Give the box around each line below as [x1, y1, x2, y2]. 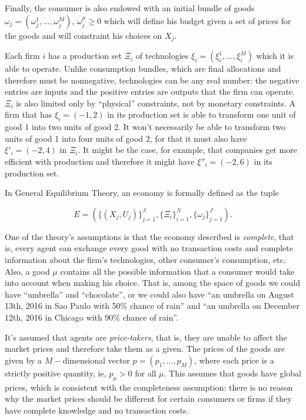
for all [135, 366, 157, 379]
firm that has [5, 108, 52, 121]
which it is [256, 49, 294, 62]
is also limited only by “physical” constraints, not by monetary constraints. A [16, 96, 295, 109]
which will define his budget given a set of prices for [104, 14, 291, 26]
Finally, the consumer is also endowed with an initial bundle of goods [5, 2, 255, 14]
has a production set [48, 49, 122, 62]
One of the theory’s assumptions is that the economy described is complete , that [5, 230, 294, 242]
